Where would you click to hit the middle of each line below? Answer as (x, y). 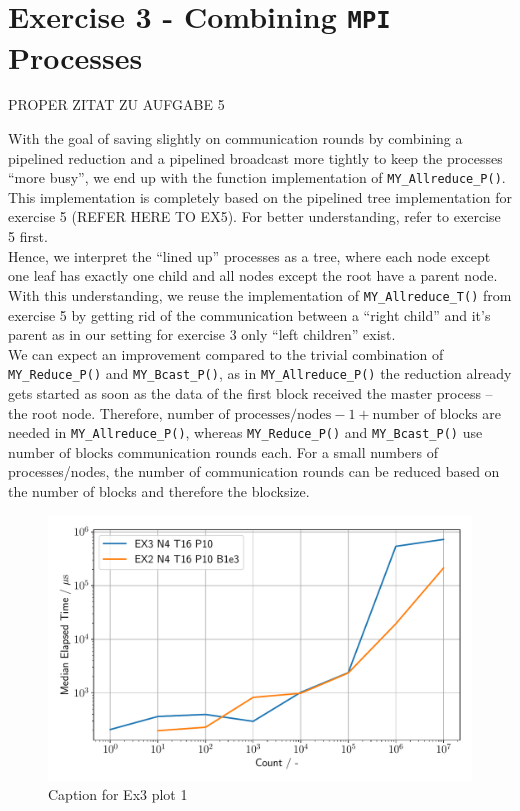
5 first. (28, 236)
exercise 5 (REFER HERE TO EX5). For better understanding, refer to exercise (254, 216)
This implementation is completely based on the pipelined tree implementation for (260, 196)
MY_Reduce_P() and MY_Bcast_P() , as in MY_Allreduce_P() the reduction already (260, 373)
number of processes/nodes (249, 414)
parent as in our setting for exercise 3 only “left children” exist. (202, 334)
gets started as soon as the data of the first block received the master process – (250, 392)
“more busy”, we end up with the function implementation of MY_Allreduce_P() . (257, 177)
